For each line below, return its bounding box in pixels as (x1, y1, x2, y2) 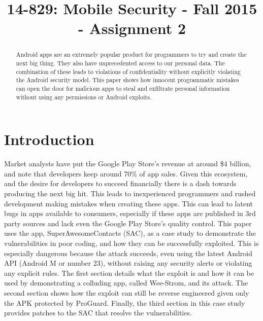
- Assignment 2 (78, 18, 186, 39)
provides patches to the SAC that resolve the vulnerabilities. (4, 307, 192, 318)
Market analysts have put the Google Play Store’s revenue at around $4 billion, (4, 158, 251, 169)
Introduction (4, 129, 94, 150)
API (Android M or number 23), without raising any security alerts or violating (4, 258, 252, 268)
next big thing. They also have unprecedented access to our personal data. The (16, 59, 225, 67)
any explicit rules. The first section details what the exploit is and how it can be (4, 267, 254, 278)
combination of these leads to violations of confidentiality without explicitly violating (16, 67, 241, 76)
